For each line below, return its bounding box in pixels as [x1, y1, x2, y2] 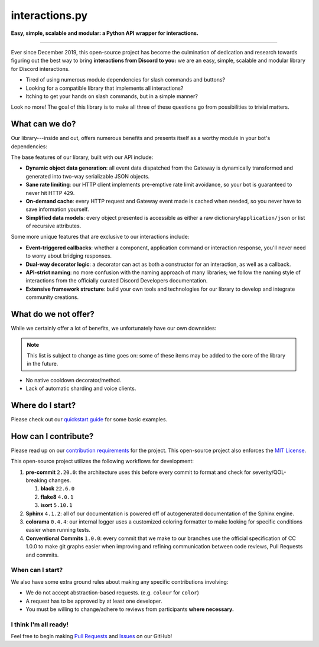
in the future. [27, 360, 58, 368]
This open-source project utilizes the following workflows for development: [11, 458, 194, 465]
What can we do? [11, 119, 76, 129]
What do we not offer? [11, 309, 95, 319]
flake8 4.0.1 [40, 493, 74, 500]
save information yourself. [25, 206, 89, 213]
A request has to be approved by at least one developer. [25, 597, 162, 604]
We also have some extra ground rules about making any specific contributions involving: [11, 578, 229, 585]
